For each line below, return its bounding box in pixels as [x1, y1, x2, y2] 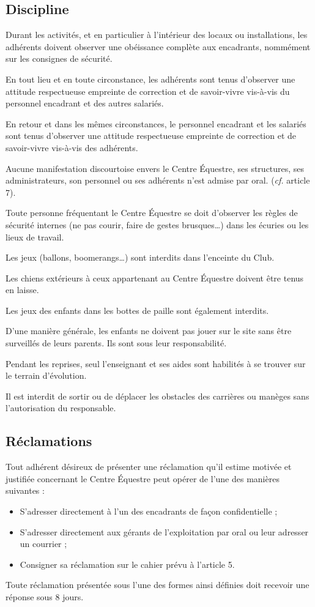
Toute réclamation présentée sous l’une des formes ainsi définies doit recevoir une [6, 578, 309, 591]
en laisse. [6, 283, 39, 296]
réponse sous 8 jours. [6, 590, 84, 603]
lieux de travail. [6, 230, 64, 243]
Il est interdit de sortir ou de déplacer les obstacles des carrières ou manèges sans [6, 389, 309, 402]
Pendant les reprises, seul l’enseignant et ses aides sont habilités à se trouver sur [6, 357, 306, 370]
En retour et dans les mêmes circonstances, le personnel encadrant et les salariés [6, 117, 306, 130]
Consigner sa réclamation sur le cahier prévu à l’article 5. [20, 557, 235, 570]
